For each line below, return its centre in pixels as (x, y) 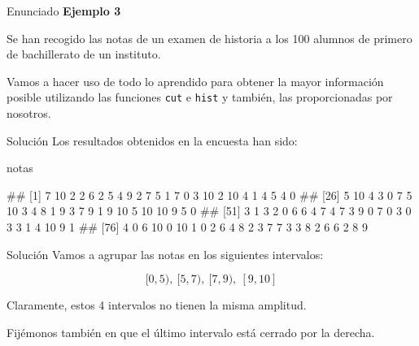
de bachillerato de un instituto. (84, 54)
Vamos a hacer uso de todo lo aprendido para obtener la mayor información (195, 81)
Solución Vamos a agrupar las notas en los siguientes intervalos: (165, 254)
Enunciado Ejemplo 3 (64, 11)
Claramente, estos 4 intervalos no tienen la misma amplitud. (157, 305)
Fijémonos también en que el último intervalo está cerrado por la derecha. (191, 332)
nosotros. (29, 113)
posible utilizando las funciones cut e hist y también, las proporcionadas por (200, 97)
